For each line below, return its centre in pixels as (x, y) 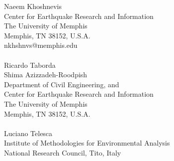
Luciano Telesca (28, 133)
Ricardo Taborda (30, 65)
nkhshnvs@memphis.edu (41, 45)
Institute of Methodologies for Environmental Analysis (87, 143)
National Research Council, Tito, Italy (63, 152)
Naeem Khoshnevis (33, 6)
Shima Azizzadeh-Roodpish (46, 75)
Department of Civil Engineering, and (62, 84)
